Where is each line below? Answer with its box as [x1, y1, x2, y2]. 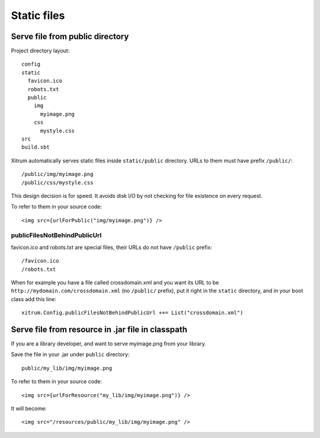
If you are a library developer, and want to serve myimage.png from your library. [11, 340, 207, 347]
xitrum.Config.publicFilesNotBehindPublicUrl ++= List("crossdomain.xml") [21, 309, 244, 316]
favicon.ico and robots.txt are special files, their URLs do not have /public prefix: [11, 244, 213, 251]
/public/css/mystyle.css [21, 179, 94, 186]
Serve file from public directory [11, 31, 129, 41]
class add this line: [11, 295, 56, 302]
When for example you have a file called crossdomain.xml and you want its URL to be [11, 279, 219, 286]
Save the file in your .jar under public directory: [11, 351, 130, 358]
